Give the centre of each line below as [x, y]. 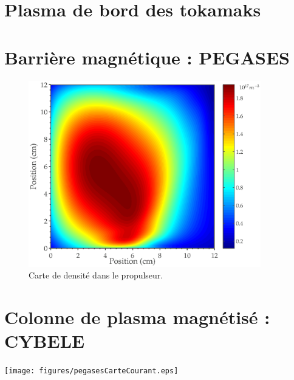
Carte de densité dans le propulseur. [96, 275]
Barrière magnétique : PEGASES [147, 57]
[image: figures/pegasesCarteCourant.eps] [91, 371]
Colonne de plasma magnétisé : [137, 317]
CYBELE [45, 341]
